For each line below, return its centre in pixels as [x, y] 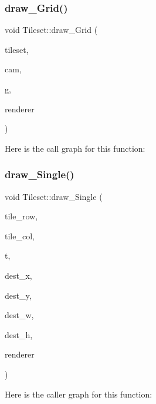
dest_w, [19, 315]
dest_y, [18, 295]
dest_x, [18, 275]
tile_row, [21, 216]
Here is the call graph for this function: [75, 148]
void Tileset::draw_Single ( [54, 196]
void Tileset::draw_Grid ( [51, 30]
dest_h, [19, 334]
